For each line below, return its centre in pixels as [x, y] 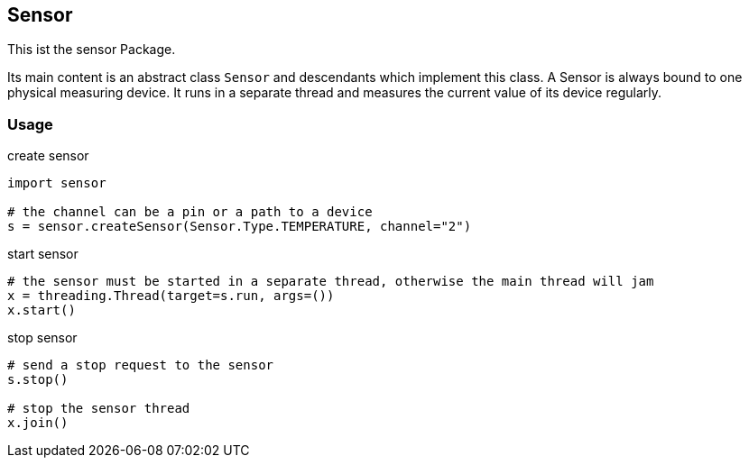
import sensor [57, 183]
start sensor [43, 254]
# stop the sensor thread [99, 409]
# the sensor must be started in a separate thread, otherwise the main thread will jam [331, 282]
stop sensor [42, 338]
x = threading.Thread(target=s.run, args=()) [171, 296]
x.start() [42, 310]
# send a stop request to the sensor [141, 365]
